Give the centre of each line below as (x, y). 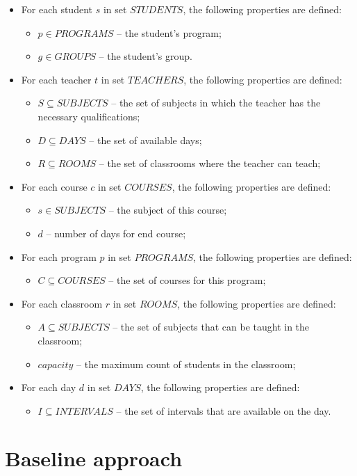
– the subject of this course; (168, 210)
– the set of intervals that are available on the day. (224, 410)
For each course (54, 186)
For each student (57, 9)
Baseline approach (94, 458)
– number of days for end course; (116, 233)
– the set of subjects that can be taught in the (211, 327)
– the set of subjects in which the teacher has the (216, 103)
